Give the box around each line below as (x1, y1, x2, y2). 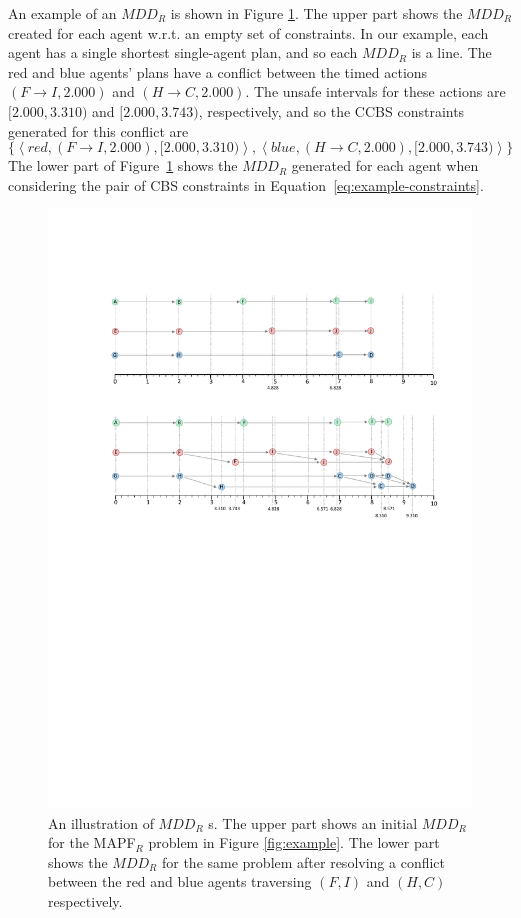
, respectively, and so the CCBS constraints (198, 100, 465, 121)
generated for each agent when (291, 155, 479, 176)
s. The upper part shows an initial (208, 812, 418, 833)
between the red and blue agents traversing (48, 871, 312, 892)
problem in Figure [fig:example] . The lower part (148, 832, 440, 853)
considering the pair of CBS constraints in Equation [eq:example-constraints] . (8, 174, 484, 195)
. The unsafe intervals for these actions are (245, 81, 506, 102)
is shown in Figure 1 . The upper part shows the (170, 3, 463, 23)
